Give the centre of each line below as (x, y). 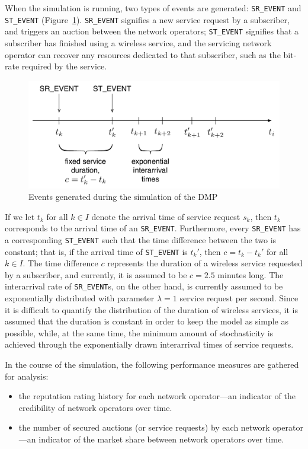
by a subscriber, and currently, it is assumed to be (96, 274)
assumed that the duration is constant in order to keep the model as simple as (147, 321)
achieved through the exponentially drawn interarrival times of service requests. (149, 344)
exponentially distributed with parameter (80, 298)
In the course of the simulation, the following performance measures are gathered (152, 364)
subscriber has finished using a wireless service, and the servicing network (138, 42)
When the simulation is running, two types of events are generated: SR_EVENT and (153, 8)
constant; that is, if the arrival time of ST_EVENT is (96, 251)
